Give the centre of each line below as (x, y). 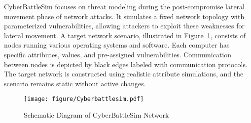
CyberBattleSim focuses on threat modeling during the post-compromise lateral (124, 6)
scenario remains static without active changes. (75, 83)
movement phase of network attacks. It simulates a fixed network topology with (124, 16)
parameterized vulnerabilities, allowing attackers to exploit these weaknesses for (124, 26)
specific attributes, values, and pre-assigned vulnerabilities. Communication (118, 54)
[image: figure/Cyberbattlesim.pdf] (84, 99)
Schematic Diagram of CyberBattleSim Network (96, 115)
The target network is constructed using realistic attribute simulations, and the (124, 74)
